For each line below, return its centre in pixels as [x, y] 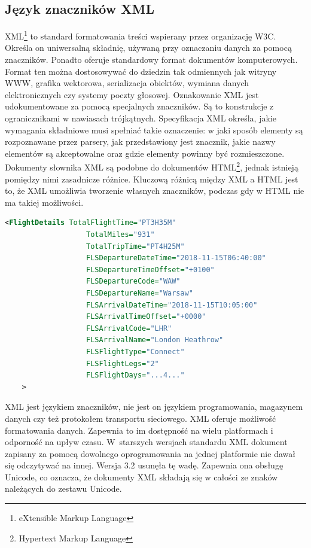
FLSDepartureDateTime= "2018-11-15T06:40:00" [176, 258]
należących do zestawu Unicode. [63, 488]
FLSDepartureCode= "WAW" [133, 281]
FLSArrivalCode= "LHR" [129, 328]
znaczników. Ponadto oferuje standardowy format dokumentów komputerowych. [151, 60]
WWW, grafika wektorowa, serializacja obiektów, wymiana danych [127, 83]
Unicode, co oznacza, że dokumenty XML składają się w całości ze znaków [141, 477]
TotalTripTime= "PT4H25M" [135, 246]
